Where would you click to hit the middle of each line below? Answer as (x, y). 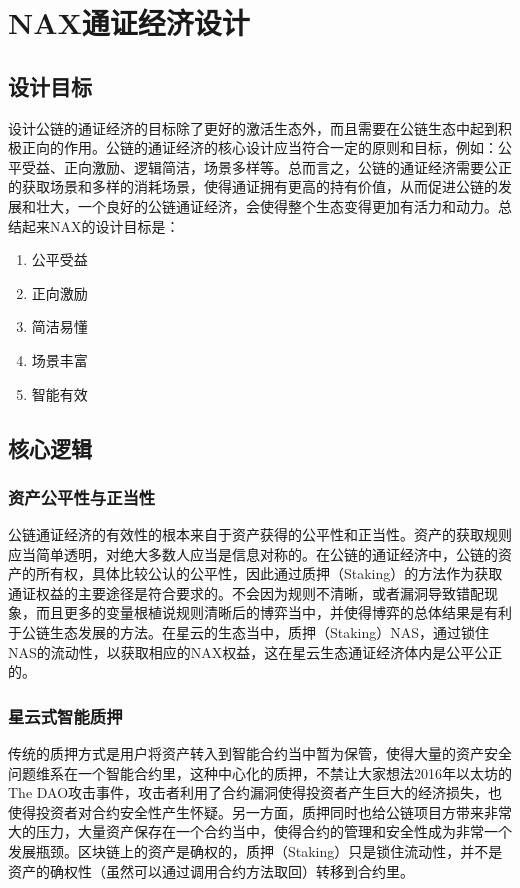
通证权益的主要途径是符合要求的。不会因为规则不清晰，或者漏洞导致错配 (246, 592)
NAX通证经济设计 (129, 22)
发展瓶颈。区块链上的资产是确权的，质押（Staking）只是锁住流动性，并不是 (255, 851)
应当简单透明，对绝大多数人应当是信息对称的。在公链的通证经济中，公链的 (253, 553)
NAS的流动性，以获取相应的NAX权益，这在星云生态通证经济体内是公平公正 (255, 651)
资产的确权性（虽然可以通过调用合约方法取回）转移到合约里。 (211, 870)
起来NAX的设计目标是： (100, 225)
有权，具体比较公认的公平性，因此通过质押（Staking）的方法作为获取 (276, 573)
